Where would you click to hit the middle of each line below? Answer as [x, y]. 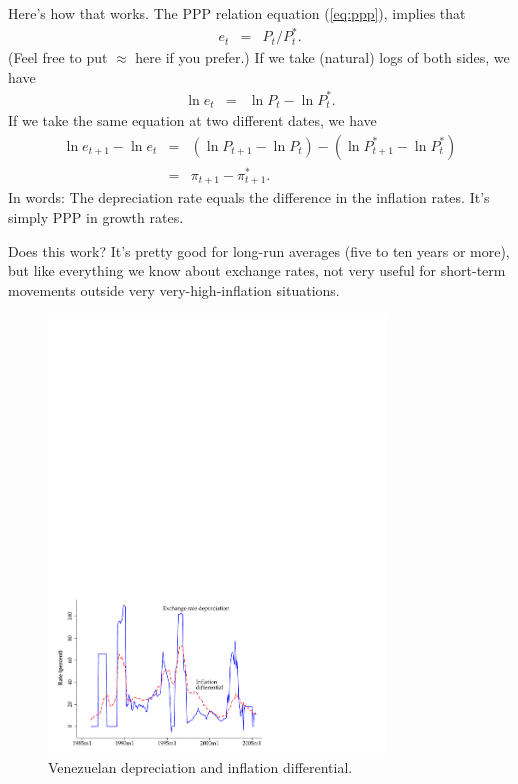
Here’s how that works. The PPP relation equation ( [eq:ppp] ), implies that [237, 13]
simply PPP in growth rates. [96, 217]
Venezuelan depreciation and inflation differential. [200, 767]
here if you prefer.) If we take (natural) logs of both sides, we [322, 57]
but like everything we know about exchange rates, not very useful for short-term [257, 270]
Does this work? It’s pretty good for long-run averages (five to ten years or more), [259, 250]
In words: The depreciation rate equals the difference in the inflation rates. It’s [249, 197]
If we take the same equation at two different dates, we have [192, 120]
